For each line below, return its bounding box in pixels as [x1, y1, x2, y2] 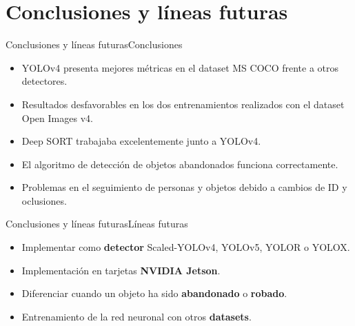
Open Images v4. [21, 110, 93, 125]
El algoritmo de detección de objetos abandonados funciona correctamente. [21, 156, 338, 171]
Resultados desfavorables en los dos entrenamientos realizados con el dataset [21, 96, 345, 111]
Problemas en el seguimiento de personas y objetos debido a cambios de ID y [21, 180, 347, 194]
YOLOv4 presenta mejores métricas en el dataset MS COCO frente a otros [21, 60, 339, 74]
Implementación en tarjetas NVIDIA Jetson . [21, 263, 221, 277]
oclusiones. [21, 193, 67, 207]
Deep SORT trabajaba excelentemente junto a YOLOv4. [21, 134, 261, 148]
